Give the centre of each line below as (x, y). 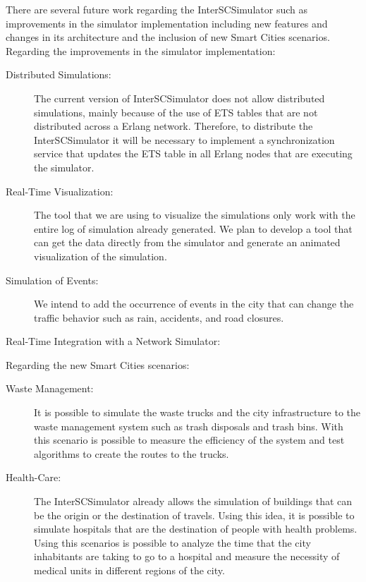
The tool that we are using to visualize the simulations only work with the (195, 215)
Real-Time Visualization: (60, 191)
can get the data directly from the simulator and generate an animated (187, 242)
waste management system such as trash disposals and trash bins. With (189, 426)
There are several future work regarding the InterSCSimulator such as (157, 9)
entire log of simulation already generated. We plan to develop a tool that (193, 228)
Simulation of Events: (52, 280)
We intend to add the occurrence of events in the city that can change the (194, 304)
